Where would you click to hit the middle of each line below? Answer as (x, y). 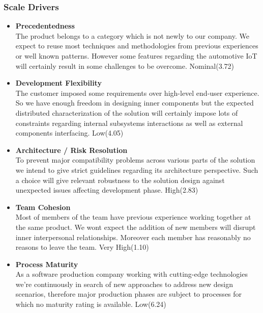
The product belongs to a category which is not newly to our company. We (132, 35)
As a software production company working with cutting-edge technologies (131, 274)
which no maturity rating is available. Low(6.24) (91, 304)
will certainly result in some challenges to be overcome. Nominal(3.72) (125, 66)
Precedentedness (45, 26)
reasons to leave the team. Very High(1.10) (82, 247)
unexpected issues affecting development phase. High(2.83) (107, 190)
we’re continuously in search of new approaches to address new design (124, 284)
